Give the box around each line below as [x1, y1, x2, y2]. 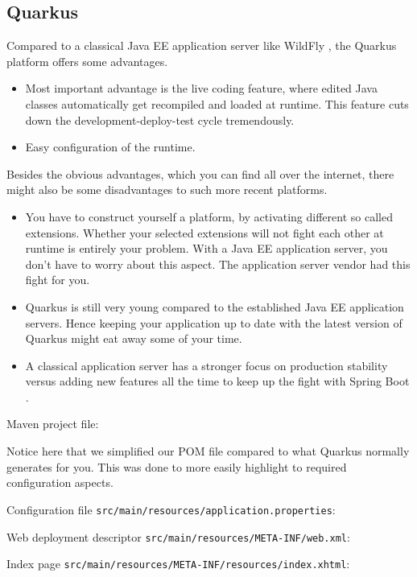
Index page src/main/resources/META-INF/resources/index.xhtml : [6, 555, 350, 572]
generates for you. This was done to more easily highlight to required [6, 458, 347, 475]
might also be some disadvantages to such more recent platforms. [6, 181, 328, 198]
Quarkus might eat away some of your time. [25, 330, 242, 347]
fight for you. [25, 271, 90, 288]
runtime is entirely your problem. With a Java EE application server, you [25, 240, 388, 257]
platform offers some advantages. [6, 52, 168, 69]
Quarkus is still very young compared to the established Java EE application [25, 298, 404, 315]
